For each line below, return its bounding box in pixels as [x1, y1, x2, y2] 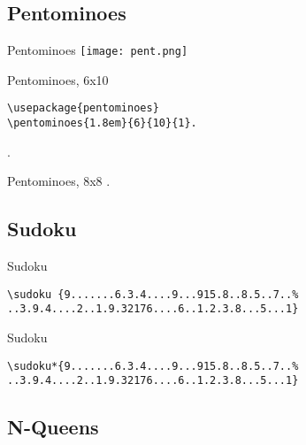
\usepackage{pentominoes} [7, 102, 159, 115]
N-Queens [7, 413, 99, 441]
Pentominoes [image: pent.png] [7, 41, 188, 59]
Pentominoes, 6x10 [7, 70, 109, 88]
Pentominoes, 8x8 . [7, 172, 111, 190]
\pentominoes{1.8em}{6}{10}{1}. [7, 117, 197, 130]
